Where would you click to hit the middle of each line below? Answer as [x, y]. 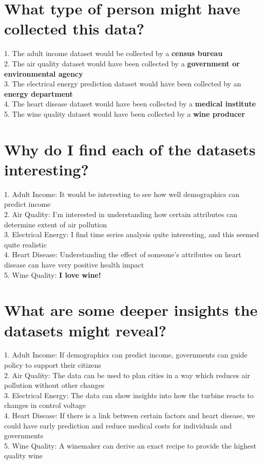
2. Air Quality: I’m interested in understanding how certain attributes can [121, 214]
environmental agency [44, 73]
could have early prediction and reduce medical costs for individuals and [118, 425]
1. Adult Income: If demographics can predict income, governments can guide [126, 355]
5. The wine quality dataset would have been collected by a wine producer [125, 113]
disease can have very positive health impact [74, 264]
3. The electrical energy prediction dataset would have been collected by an [123, 84]
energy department [39, 93]
